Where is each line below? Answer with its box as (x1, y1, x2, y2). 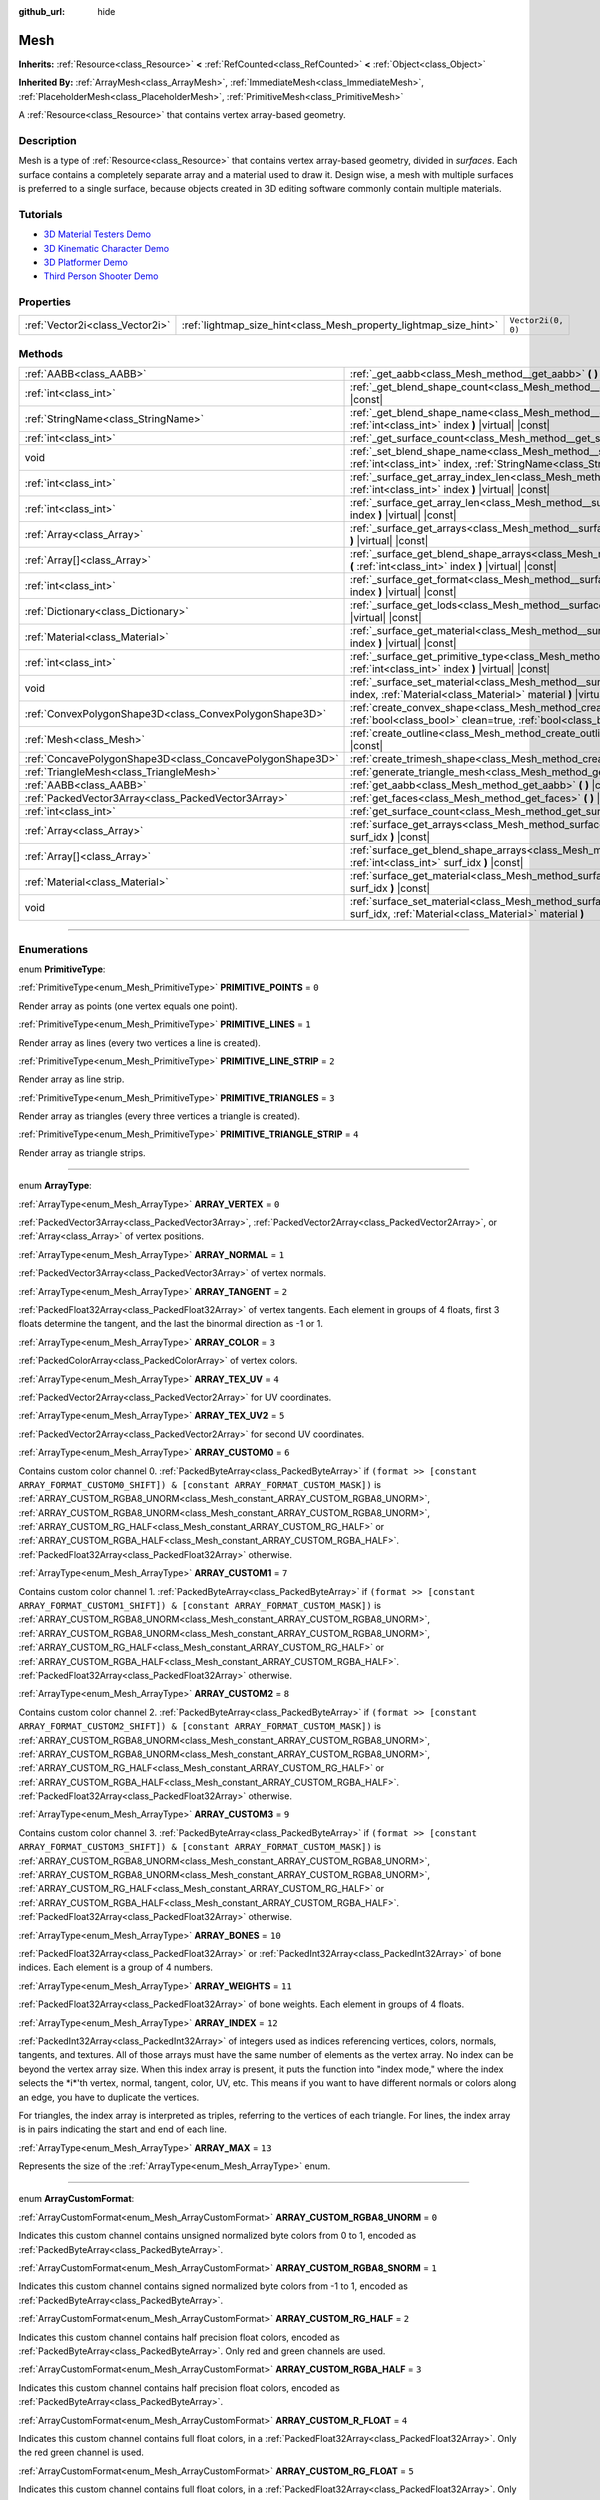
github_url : (18, 6, 65, 17)
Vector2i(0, (509, 315, 564, 326)
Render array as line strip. (18, 1073, 125, 1085)
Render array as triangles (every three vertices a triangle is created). (18, 1110, 300, 1122)
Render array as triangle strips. (18, 1146, 146, 1159)
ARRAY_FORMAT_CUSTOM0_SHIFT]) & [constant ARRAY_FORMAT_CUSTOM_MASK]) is (18, 1478, 382, 1490)
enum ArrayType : (18, 1180, 92, 1192)
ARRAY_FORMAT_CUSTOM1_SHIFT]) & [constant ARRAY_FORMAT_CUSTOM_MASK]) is (18, 1600, 382, 1612)
